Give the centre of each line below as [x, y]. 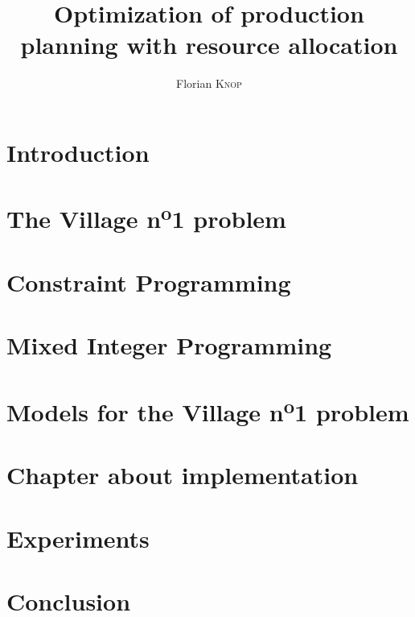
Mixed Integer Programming [169, 345]
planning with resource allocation [209, 45]
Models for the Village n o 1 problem [208, 410]
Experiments [78, 538]
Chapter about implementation [183, 475]
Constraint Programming [149, 282]
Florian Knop [209, 83]
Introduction [78, 152]
